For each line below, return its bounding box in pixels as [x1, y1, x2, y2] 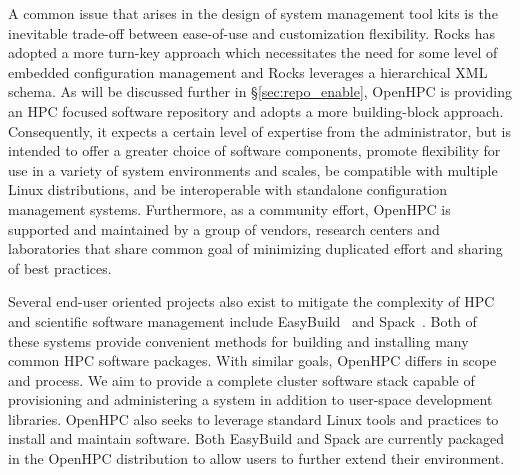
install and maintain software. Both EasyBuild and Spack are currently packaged [8, 428, 505, 449]
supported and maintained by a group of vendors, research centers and [8, 218, 440, 239]
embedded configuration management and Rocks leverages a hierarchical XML [8, 61, 488, 82]
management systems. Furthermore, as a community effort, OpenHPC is [8, 198, 451, 219]
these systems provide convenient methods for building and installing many [8, 330, 469, 351]
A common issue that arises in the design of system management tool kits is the [8, 3, 498, 23]
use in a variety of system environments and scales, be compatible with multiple [8, 159, 498, 180]
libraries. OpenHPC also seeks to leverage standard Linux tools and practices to [8, 408, 499, 429]
